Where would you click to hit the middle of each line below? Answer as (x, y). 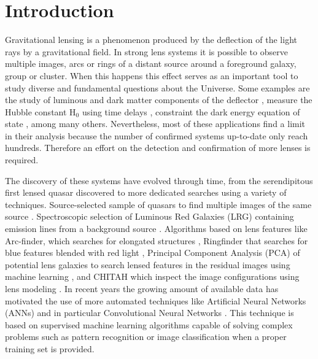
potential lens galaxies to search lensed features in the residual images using (148, 264)
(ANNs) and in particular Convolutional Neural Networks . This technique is (149, 313)
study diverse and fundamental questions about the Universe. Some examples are (157, 87)
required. (22, 160)
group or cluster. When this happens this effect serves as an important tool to (152, 75)
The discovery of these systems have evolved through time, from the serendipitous (159, 180)
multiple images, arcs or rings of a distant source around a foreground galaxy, (151, 64)
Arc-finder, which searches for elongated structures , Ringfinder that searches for (157, 240)
